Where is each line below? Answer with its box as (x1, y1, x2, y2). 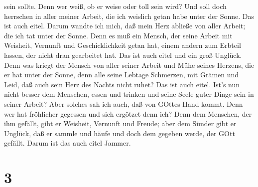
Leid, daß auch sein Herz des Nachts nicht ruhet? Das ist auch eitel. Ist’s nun (4, 79, 240, 89)
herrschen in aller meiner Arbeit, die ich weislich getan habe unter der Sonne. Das (4, 10, 254, 21)
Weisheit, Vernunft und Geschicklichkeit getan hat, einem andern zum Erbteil (4, 40, 241, 50)
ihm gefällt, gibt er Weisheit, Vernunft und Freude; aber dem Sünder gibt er (4, 118, 237, 129)
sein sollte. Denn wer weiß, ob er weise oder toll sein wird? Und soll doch (4, 1, 227, 11)
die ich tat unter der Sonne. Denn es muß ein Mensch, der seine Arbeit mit (4, 30, 233, 40)
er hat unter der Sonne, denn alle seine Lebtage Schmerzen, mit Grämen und (4, 69, 239, 80)
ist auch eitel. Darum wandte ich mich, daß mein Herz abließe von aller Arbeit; (4, 20, 246, 31)
